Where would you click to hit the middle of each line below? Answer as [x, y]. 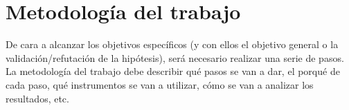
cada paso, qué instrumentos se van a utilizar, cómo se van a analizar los [160, 84]
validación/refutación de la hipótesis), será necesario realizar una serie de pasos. [175, 57]
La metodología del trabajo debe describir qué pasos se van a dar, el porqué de [173, 71]
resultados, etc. [37, 98]
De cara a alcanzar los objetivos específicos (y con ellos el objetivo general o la [172, 44]
